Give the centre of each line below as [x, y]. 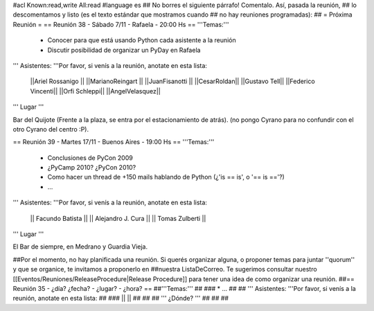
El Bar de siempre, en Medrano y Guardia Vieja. [80, 247]
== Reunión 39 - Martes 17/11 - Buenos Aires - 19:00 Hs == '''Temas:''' [114, 142]
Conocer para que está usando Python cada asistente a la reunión [142, 40]
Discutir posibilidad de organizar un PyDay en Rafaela [124, 50]
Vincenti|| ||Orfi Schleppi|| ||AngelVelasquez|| [95, 91]
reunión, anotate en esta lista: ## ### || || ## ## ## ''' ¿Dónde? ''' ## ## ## [121, 299]
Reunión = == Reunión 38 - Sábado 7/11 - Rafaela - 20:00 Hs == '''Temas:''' [121, 24]
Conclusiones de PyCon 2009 [90, 158]
